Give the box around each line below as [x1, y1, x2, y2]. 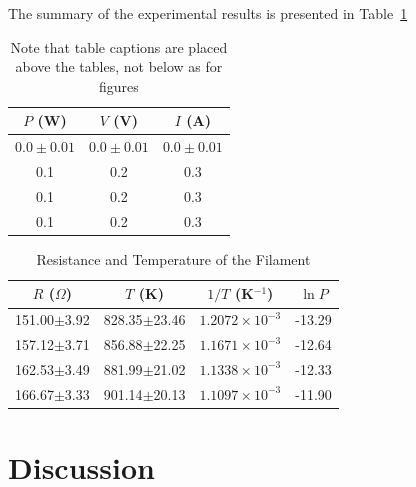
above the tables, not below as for [15, 56, 223, 77]
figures [99, 75, 139, 96]
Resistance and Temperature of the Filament [36, 248, 311, 269]
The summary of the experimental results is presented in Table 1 [8, 3, 408, 23]
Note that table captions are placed [10, 36, 228, 57]
